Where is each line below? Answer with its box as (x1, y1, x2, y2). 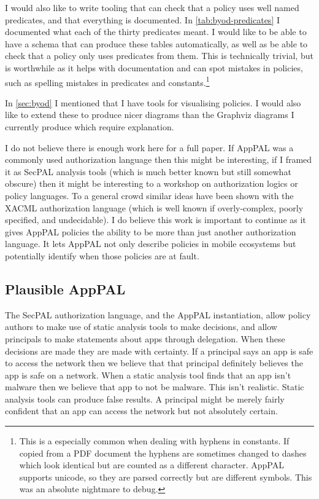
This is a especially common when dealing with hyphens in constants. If (19, 434, 290, 447)
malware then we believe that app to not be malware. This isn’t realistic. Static (5, 380, 304, 393)
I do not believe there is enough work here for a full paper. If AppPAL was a (5, 141, 294, 154)
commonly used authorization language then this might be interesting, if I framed (5, 153, 312, 166)
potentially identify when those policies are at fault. (5, 249, 199, 262)
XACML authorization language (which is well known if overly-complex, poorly (5, 201, 304, 214)
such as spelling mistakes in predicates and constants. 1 (5, 74, 210, 88)
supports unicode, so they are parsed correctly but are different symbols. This (19, 470, 312, 483)
